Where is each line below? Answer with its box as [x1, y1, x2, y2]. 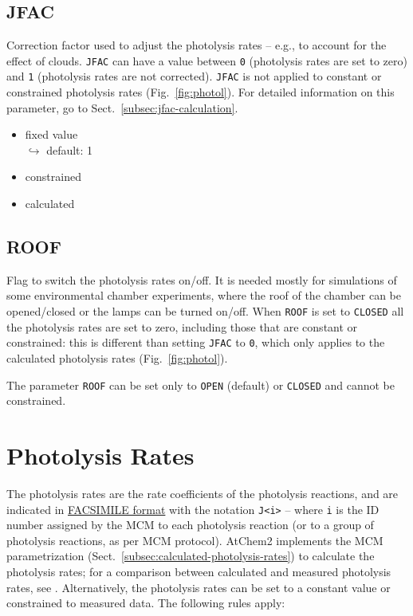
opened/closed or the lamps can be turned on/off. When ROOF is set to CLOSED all [6, 303, 404, 320]
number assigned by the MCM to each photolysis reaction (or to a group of [6, 516, 374, 533]
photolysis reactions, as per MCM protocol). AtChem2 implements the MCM [6, 532, 383, 548]
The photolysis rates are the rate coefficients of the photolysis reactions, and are [6, 485, 399, 501]
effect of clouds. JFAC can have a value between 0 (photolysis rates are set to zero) [6, 52, 407, 69]
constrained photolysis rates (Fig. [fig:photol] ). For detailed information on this [6, 84, 395, 100]
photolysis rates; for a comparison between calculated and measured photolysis [6, 563, 391, 579]
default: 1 [46, 141, 93, 158]
